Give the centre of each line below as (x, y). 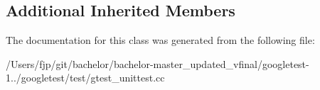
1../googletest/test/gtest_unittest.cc (85, 78)
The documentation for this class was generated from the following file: (160, 40)
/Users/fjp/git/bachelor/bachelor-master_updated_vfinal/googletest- (158, 63)
